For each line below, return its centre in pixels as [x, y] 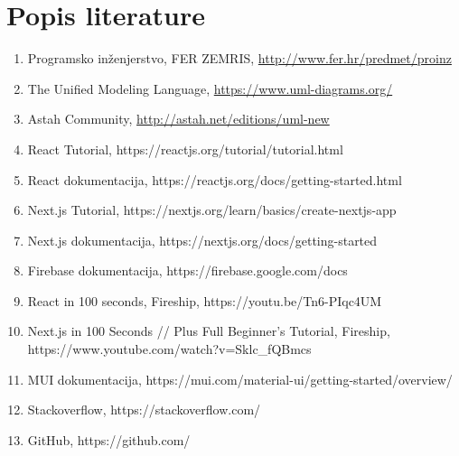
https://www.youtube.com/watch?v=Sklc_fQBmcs [169, 349]
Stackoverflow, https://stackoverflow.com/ [144, 409]
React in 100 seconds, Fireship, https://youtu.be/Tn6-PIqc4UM [205, 300]
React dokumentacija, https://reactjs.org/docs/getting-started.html [215, 179]
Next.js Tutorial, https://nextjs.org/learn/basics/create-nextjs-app [212, 210]
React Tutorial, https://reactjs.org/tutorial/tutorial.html [185, 149]
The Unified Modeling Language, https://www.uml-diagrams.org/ [210, 88]
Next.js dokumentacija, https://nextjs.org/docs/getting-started [202, 240]
